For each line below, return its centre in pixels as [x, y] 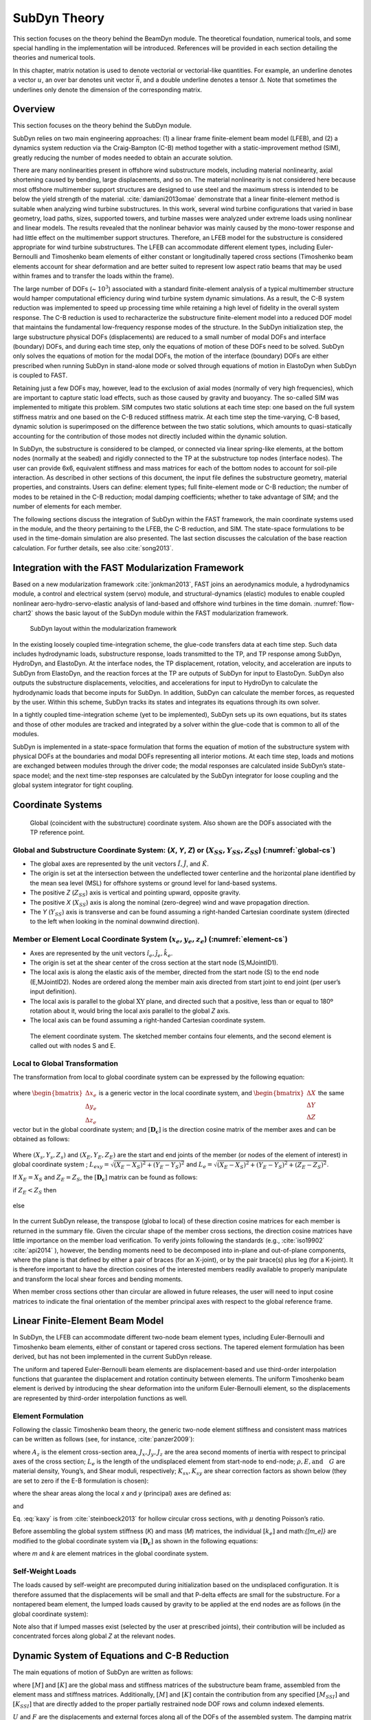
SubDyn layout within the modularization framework [103, 629]
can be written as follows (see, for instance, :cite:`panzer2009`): [104, 1439]
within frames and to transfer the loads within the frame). [93, 276]
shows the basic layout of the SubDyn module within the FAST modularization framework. [161, 613]
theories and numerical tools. [54, 58]
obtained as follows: [41, 1139]
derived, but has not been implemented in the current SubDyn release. [112, 1357]
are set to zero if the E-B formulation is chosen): [81, 1481]
